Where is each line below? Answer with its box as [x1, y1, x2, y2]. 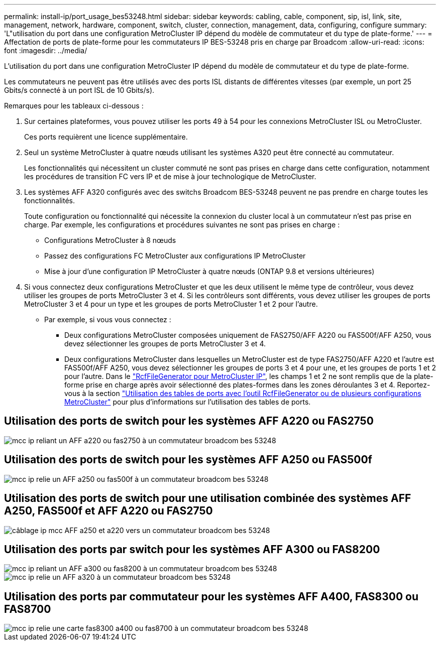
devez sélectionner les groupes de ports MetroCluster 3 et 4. [64, 339, 266, 348]
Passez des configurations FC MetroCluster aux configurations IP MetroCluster [44, 251, 306, 260]
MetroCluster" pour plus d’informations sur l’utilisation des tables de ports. [64, 398, 311, 406]
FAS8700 [4, 602, 51, 615]
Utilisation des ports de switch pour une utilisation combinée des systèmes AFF [4, 492, 411, 505]
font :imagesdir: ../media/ [4, 46, 87, 55]
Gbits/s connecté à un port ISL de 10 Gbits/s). [4, 86, 155, 94]
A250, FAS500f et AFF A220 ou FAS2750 [4, 504, 213, 518]
